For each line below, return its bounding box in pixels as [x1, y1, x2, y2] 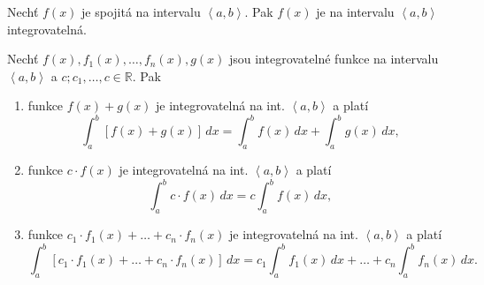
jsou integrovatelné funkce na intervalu [228, 49, 439, 68]
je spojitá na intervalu [81, 3, 201, 20]
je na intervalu [316, 3, 395, 20]
